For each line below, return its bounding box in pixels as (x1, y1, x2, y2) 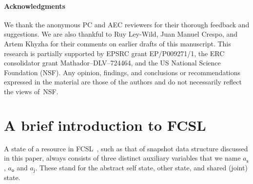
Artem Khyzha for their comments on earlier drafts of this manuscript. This (4, 38, 231, 48)
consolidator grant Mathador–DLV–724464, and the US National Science (4, 58, 221, 68)
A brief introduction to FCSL (4, 115, 206, 135)
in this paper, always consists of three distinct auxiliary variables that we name (4, 153, 241, 163)
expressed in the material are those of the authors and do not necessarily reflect (4, 77, 242, 87)
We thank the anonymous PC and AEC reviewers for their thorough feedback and (4, 19, 250, 29)
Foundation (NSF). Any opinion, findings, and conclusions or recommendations (4, 67, 241, 77)
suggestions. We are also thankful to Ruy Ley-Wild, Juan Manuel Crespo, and (4, 29, 238, 39)
